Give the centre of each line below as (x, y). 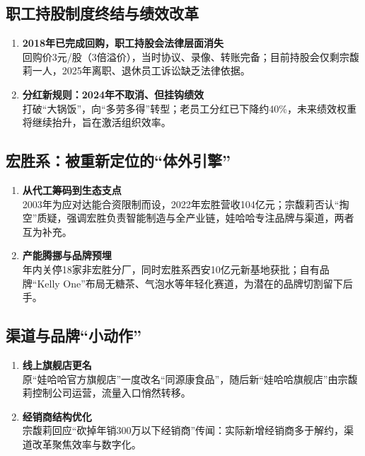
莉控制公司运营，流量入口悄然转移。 (106, 393)
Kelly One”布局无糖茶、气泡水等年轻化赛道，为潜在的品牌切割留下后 (195, 283)
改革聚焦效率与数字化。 (87, 444)
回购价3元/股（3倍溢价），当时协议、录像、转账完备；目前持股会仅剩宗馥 (191, 56)
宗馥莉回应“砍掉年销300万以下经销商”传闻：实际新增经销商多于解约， (183, 430)
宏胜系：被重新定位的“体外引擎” (118, 160)
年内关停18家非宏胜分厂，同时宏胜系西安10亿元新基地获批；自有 (171, 269)
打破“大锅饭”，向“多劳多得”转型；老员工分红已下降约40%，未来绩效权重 (189, 108)
